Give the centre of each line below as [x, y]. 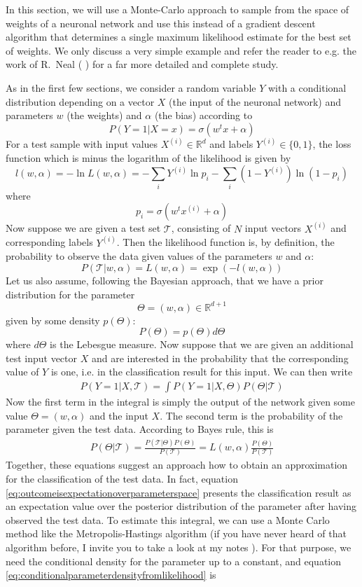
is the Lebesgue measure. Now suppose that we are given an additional [202, 344]
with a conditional [307, 87]
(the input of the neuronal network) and [255, 101]
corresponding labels [49, 242]
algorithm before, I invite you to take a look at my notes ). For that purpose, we [179, 547]
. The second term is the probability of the [251, 415]
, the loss [332, 144]
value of [22, 372]
